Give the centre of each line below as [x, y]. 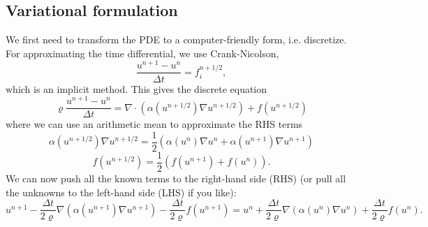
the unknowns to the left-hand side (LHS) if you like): [121, 192]
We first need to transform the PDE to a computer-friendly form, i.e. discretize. [176, 39]
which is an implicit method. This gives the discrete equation [136, 88]
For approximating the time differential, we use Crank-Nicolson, [142, 53]
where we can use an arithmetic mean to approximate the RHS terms [154, 124]
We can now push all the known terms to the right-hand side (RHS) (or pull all [176, 178]
